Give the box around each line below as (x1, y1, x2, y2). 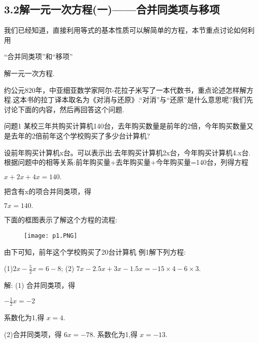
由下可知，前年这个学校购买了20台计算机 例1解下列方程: (4, 246, 186, 257)
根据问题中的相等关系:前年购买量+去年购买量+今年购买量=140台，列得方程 (4, 157, 249, 167)
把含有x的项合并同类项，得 (4, 186, 91, 196)
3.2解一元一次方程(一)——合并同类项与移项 (4, 1, 220, 17)
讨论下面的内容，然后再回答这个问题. (4, 104, 124, 114)
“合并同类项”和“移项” (4, 51, 73, 62)
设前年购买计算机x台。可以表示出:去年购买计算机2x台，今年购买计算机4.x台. (4, 147, 251, 157)
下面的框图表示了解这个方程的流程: (4, 214, 117, 225)
